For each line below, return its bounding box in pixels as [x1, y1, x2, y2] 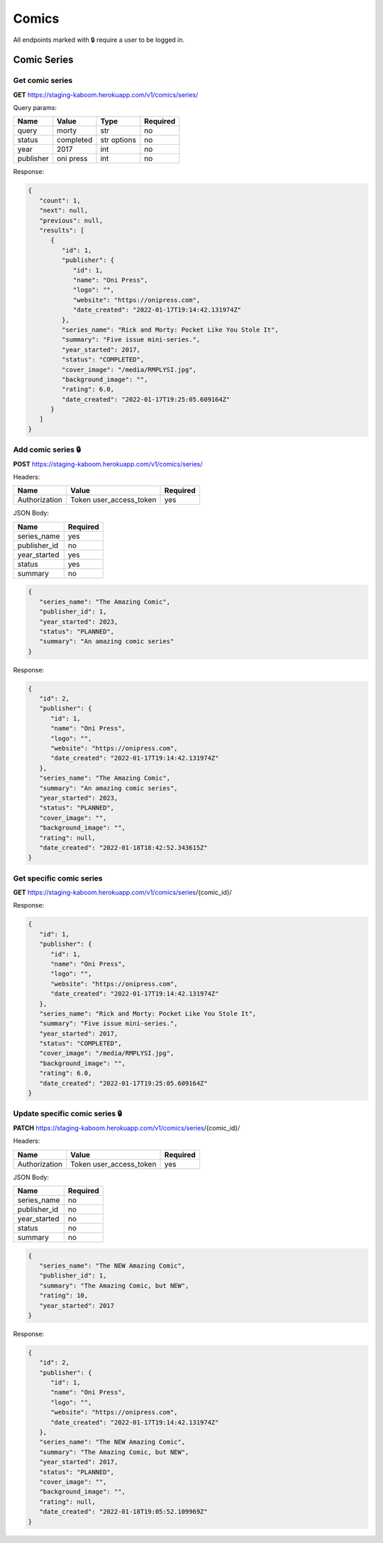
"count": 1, [39, 196, 81, 205]
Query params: [13, 104, 57, 112]
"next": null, [39, 207, 89, 214]
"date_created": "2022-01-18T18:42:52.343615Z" [39, 844, 209, 851]
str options [100, 135, 136, 145]
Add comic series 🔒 [13, 445, 82, 454]
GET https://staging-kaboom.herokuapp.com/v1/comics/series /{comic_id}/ [13, 888, 232, 897]
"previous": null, [39, 217, 104, 224]
